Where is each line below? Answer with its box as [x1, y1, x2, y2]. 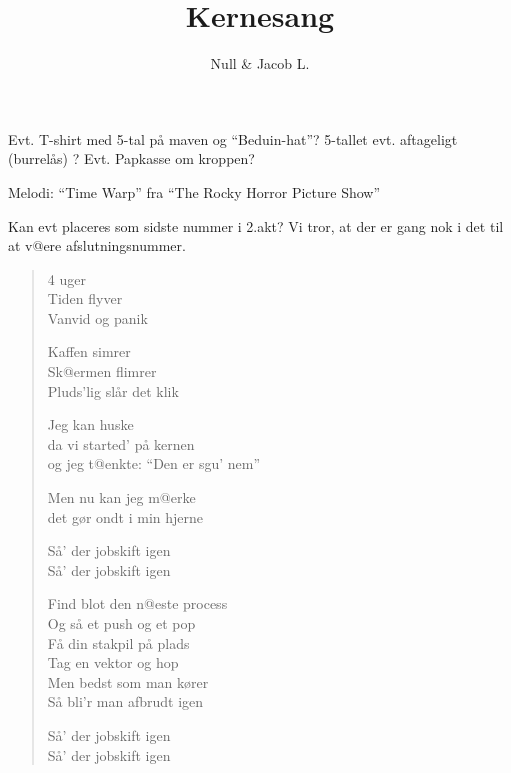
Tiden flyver [47, 288, 123, 309]
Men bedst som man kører [47, 671, 209, 692]
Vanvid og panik [47, 307, 148, 328]
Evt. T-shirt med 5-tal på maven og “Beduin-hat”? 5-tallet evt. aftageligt [8, 128, 458, 149]
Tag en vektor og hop [47, 652, 179, 673]
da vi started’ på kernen [47, 433, 195, 454]
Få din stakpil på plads [47, 632, 190, 653]
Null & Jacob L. [210, 53, 310, 74]
